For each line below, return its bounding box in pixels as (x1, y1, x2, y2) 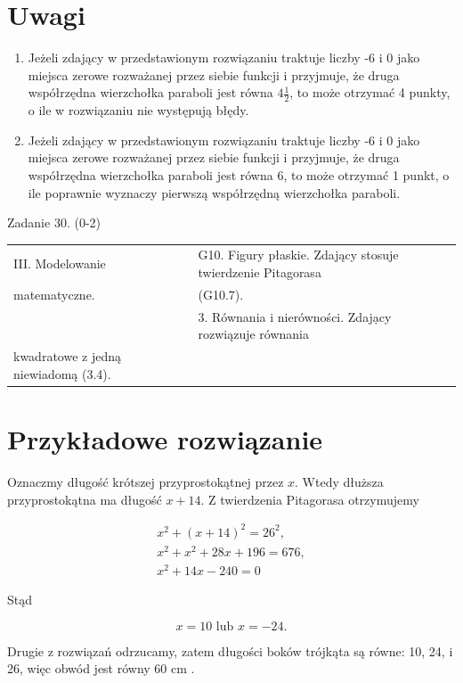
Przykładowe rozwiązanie (7, 421, 323, 457)
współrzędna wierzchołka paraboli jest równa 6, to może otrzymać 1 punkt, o (28, 165, 450, 184)
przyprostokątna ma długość (7, 490, 162, 508)
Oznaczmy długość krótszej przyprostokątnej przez (7, 472, 284, 490)
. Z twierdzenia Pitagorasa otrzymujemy (200, 490, 419, 508)
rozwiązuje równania (198, 325, 310, 343)
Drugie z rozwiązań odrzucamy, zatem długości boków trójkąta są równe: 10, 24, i (7, 641, 453, 660)
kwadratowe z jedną (13, 347, 121, 366)
